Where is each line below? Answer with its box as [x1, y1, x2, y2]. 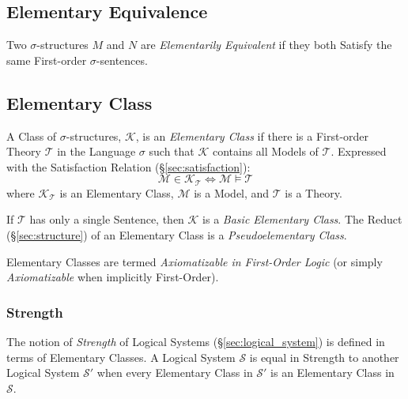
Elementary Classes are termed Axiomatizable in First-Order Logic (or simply [6, 253, 383, 269]
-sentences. [96, 51, 148, 68]
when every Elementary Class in [96, 364, 253, 381]
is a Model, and [194, 184, 270, 201]
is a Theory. [285, 184, 342, 201]
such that [149, 143, 195, 160]
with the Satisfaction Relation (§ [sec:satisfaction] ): [6, 158, 251, 175]
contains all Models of [212, 143, 319, 160]
